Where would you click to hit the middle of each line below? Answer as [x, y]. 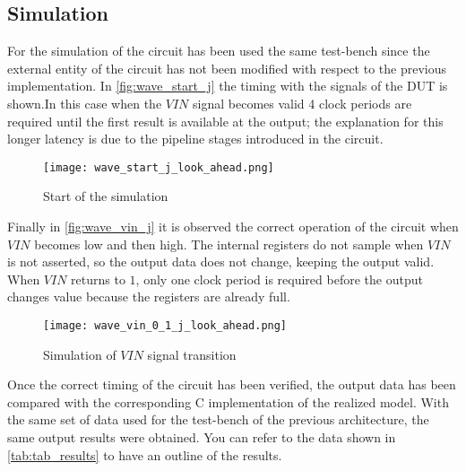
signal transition [192, 354]
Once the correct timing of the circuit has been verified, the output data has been [232, 384]
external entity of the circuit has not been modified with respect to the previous [227, 68]
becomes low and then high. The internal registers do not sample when [229, 244]
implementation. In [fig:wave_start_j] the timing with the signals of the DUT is [228, 86]
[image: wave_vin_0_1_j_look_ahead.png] [165, 325]
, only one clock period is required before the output [279, 279]
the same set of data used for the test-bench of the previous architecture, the [218, 419]
